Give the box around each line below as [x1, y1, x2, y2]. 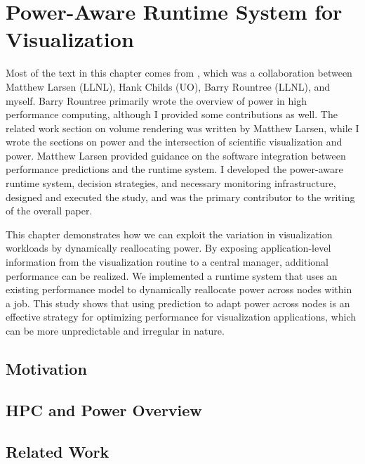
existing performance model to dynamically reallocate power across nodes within [6, 282, 352, 297]
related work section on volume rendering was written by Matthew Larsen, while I [6, 120, 359, 135]
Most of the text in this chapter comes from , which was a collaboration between [6, 65, 352, 80]
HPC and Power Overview [6, 399, 202, 420]
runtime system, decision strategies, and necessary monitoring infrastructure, [6, 176, 336, 191]
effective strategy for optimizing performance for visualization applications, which [6, 309, 356, 324]
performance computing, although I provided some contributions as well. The [6, 107, 338, 122]
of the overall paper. [6, 203, 93, 218]
